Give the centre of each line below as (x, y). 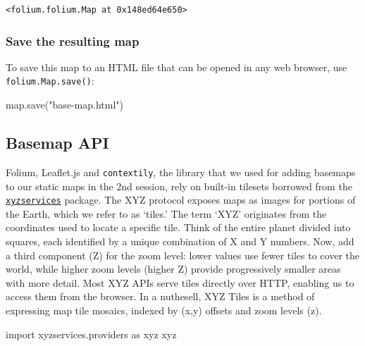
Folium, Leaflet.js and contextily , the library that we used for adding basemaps (181, 172)
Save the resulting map (73, 41)
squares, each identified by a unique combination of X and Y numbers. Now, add (180, 241)
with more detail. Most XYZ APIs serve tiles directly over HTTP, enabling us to (180, 282)
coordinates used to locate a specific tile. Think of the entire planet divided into (178, 227)
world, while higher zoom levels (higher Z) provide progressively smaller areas (173, 269)
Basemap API (57, 143)
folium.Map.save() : (50, 81)
